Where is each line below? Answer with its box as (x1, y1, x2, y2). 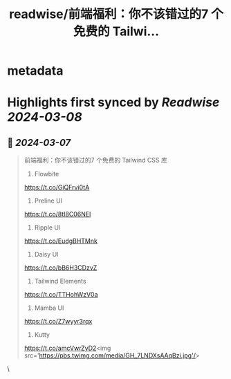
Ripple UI (34, 223, 61, 232)
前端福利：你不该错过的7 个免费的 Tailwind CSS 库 (24, 156, 168, 165)
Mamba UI (34, 304, 64, 312)
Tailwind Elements (34, 277, 86, 286)
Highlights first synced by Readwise (7, 95, 220, 111)
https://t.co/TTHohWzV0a (24, 290, 98, 299)
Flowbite (34, 170, 59, 178)
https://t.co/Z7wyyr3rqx (24, 317, 93, 326)
